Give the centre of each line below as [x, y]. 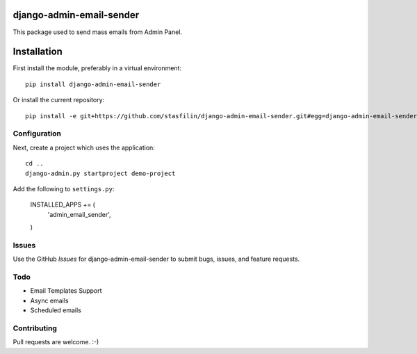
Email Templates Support [66, 291]
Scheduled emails [56, 310]
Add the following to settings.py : [64, 188]
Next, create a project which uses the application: [84, 147]
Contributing [35, 328]
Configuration [37, 134]
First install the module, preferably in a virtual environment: [97, 68]
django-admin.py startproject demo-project [100, 173]
